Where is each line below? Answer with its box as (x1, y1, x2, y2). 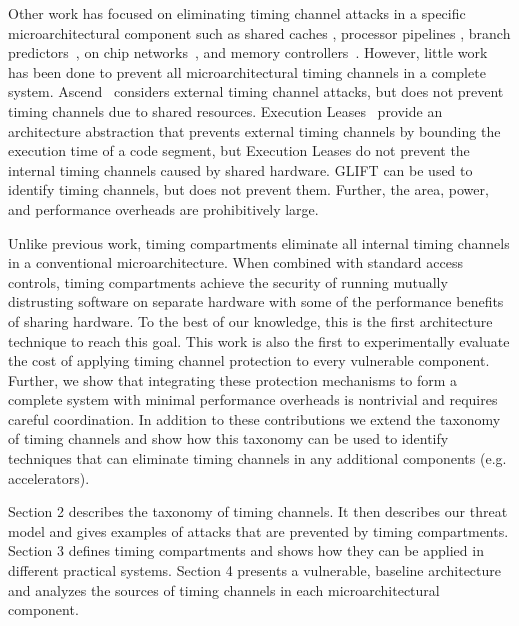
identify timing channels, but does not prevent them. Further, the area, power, (8, 179, 489, 200)
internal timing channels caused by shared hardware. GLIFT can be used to (8, 159, 473, 180)
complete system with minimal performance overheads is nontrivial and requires (8, 389, 498, 410)
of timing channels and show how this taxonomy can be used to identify (8, 428, 449, 449)
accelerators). (8, 467, 90, 488)
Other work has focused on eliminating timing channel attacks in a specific (8, 3, 466, 23)
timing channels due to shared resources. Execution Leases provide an (8, 100, 443, 121)
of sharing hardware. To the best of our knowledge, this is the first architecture (8, 310, 493, 331)
